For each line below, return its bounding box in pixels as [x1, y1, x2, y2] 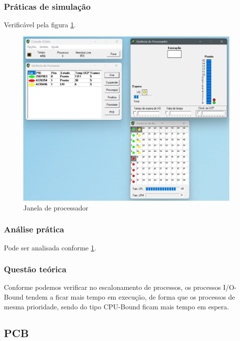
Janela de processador [23, 202, 88, 212]
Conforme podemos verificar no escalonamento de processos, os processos [4, 282, 221, 292]
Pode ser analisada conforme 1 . [4, 242, 96, 252]
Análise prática [4, 223, 64, 235]
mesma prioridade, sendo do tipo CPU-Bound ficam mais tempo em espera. [4, 301, 229, 311]
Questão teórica [4, 263, 67, 275]
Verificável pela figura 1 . [4, 19, 76, 30]
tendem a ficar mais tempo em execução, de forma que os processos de [25, 292, 235, 302]
